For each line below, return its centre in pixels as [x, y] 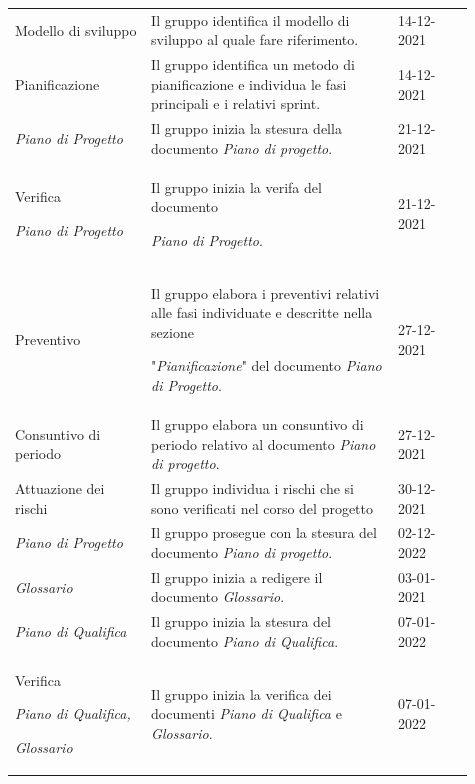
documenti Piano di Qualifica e [246, 713]
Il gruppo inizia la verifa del [236, 186]
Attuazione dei [60, 487]
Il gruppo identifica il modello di [250, 19]
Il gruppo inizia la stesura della [246, 128]
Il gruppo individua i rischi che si [252, 487]
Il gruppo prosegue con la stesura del [264, 532]
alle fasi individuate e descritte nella [262, 312]
